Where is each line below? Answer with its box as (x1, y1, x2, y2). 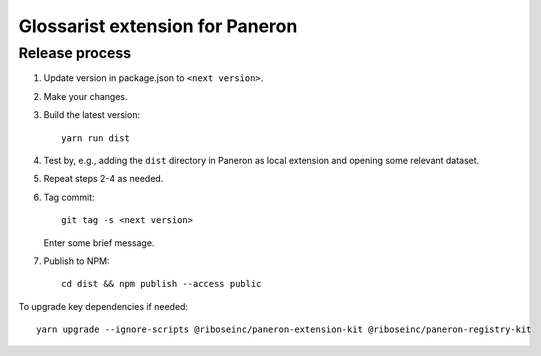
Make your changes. (43, 90, 129, 102)
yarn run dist (61, 132, 130, 144)
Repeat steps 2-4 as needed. (43, 173, 164, 185)
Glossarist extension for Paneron (18, 15, 298, 37)
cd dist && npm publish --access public (61, 278, 262, 290)
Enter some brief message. (43, 236, 155, 249)
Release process (18, 44, 132, 62)
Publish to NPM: (43, 255, 110, 267)
